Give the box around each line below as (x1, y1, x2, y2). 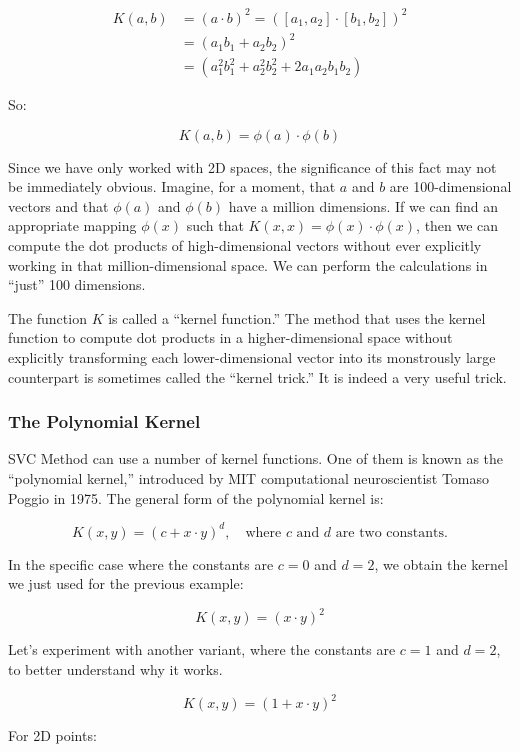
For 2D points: (8, 725, 97, 746)
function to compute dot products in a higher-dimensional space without (8, 327, 453, 348)
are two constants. (335, 525, 448, 540)
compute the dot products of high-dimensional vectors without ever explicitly (8, 235, 482, 256)
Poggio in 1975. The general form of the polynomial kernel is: (8, 487, 384, 508)
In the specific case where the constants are (8, 553, 274, 574)
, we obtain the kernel (374, 553, 508, 574)
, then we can (416, 215, 499, 236)
